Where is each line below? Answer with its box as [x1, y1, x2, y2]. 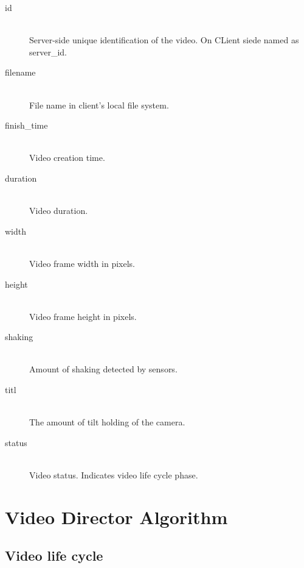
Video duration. [29, 204, 88, 217]
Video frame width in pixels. [29, 257, 135, 269]
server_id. [29, 45, 67, 58]
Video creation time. [29, 151, 105, 164]
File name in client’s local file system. [29, 98, 169, 111]
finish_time [5, 119, 48, 132]
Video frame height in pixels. [29, 310, 137, 322]
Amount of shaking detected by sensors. [29, 363, 178, 375]
